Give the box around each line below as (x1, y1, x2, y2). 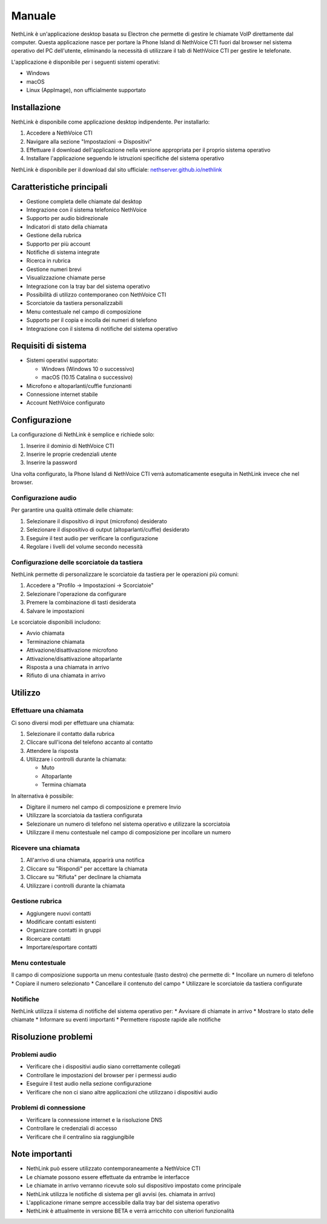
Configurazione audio (11, 494, 77, 502)
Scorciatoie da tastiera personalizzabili (26, 299, 124, 307)
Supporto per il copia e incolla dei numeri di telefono (26, 316, 157, 324)
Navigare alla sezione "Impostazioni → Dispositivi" (26, 138, 152, 145)
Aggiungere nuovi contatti (26, 909, 91, 917)
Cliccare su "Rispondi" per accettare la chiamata (26, 864, 148, 872)
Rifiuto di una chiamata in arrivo (26, 672, 106, 679)
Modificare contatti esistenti (26, 918, 96, 926)
